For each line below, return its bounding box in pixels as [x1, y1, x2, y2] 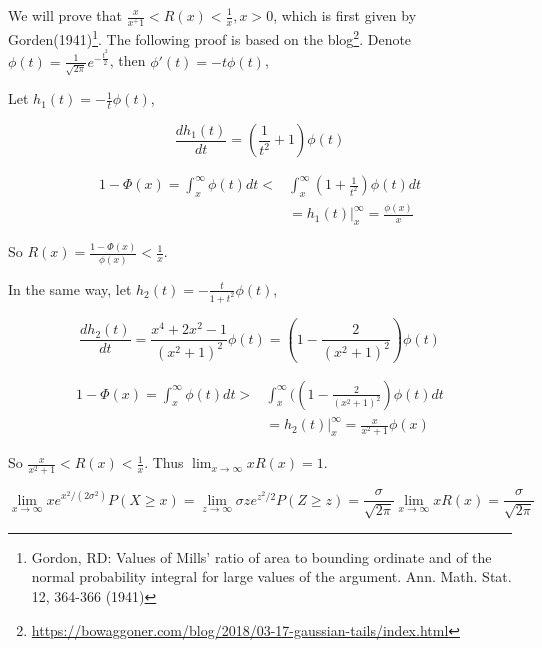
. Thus [144, 452, 184, 473]
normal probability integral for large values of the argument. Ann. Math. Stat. [31, 566, 512, 587]
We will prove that [8, 5, 122, 25]
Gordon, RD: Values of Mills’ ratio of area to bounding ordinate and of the [31, 546, 492, 567]
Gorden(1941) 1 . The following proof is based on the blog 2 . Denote [8, 26, 412, 49]
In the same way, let [8, 278, 132, 299]
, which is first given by [273, 5, 417, 25]
